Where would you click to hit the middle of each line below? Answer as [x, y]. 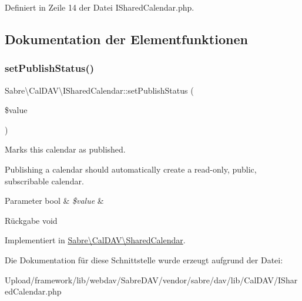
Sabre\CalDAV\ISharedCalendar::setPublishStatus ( [99, 90]
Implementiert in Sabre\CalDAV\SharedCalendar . [95, 240]
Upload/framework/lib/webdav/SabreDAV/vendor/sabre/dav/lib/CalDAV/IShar [151, 279]
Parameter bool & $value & [54, 201]
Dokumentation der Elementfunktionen [126, 39]
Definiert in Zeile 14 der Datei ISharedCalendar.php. [100, 7]
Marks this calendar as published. [65, 149]
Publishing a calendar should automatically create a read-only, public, [131, 169]
